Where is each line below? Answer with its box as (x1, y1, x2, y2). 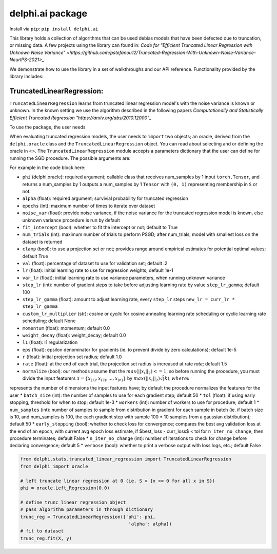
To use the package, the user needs (9, 124, 86, 130)
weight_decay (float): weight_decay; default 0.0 (22, 332, 126, 338)
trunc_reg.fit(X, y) (20, 535, 72, 541)
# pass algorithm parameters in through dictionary (20, 507, 153, 512)
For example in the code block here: (9, 164, 86, 171)
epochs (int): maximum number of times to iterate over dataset (22, 202, 155, 209)
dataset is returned (22, 238, 63, 245)
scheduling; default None (22, 318, 76, 324)
